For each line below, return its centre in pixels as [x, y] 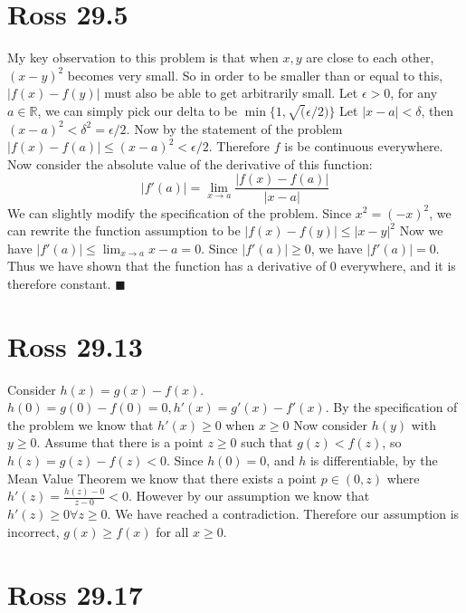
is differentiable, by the [374, 460]
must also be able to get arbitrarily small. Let [231, 93]
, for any [414, 93]
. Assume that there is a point [120, 442]
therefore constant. [59, 283]
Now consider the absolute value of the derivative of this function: [190, 163]
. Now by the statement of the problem [234, 128]
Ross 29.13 [75, 345]
